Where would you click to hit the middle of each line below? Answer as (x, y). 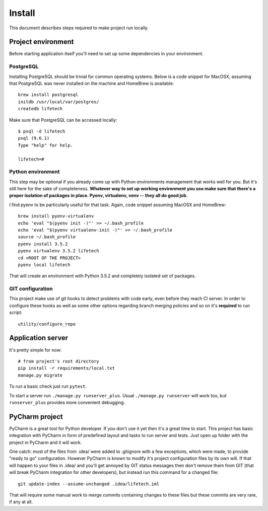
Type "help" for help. (46, 145)
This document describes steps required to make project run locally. (79, 28)
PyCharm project (36, 416)
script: (16, 312)
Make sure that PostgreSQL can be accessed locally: (63, 120)
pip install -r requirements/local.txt (67, 368)
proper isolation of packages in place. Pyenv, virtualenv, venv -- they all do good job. (99, 196)
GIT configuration (31, 289)
